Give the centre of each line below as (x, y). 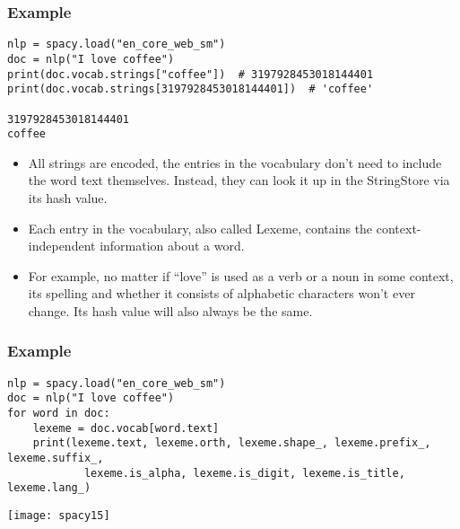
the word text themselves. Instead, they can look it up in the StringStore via (239, 180)
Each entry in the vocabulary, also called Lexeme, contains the (200, 228)
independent (62, 246)
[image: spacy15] (59, 516)
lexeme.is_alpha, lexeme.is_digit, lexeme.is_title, (244, 473)
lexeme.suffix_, (56, 458)
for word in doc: (59, 414)
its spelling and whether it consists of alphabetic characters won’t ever (221, 293)
